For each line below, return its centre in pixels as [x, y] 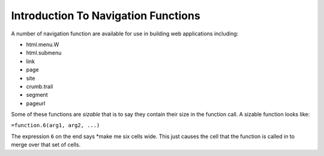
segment [37, 95]
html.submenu [44, 53]
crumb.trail [40, 86]
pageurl [36, 103]
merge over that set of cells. [46, 145]
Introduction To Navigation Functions [106, 16]
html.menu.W [43, 44]
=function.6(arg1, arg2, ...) [55, 125]
